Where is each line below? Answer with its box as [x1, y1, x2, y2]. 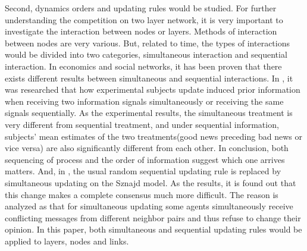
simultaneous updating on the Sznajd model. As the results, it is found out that [5, 176, 296, 189]
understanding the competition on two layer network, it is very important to [5, 13, 283, 26]
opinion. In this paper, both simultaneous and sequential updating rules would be [5, 223, 302, 236]
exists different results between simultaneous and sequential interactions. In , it [5, 71, 293, 84]
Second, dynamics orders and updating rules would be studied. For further [5, 2, 277, 14]
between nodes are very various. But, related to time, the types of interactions [5, 36, 290, 49]
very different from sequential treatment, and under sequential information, [5, 118, 279, 130]
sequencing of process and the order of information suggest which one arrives [5, 153, 285, 165]
